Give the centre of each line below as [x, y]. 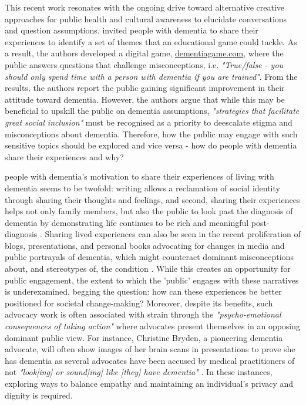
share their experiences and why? [64, 156]
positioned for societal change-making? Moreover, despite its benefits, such [139, 303]
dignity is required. [39, 395]
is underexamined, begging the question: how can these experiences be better [143, 291]
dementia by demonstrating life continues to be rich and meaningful [127, 222]
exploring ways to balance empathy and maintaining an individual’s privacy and [149, 383]
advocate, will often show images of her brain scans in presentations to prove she [150, 349]
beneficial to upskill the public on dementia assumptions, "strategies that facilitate [152, 111]
